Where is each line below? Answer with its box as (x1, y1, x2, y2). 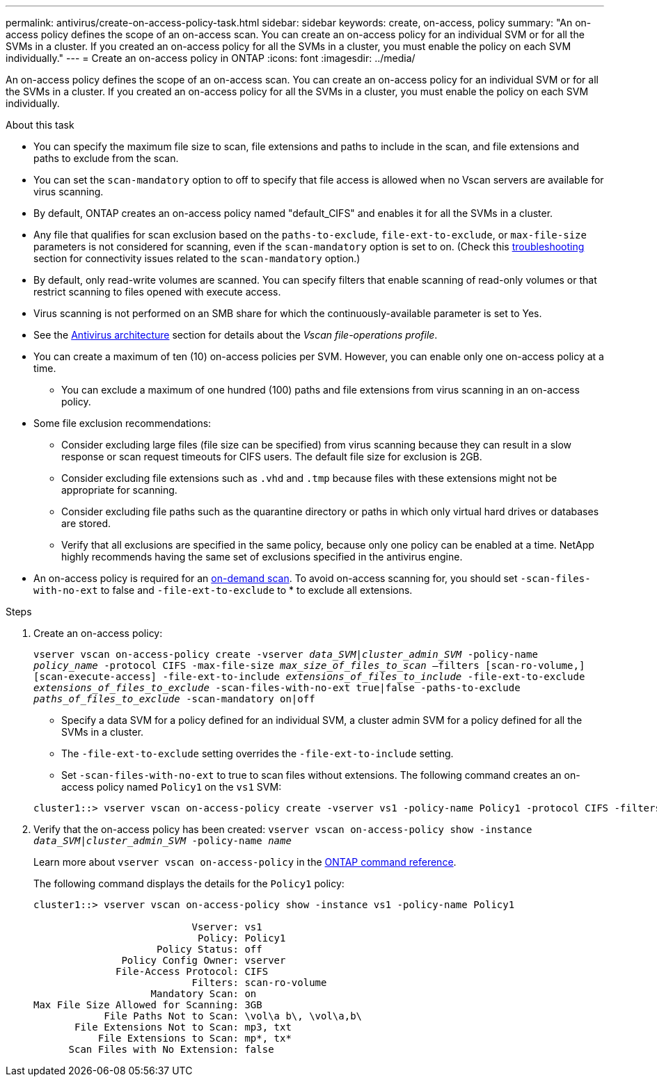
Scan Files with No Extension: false (68, 1044, 274, 1055)
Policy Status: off (157, 944, 262, 955)
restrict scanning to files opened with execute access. (33, 286, 281, 298)
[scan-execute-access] (33, 671, 157, 682)
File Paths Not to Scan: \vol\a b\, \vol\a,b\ (104, 1010, 363, 1022)
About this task (6, 119, 74, 131)
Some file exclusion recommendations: (33, 417, 212, 429)
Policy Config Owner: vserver (121, 955, 286, 966)
